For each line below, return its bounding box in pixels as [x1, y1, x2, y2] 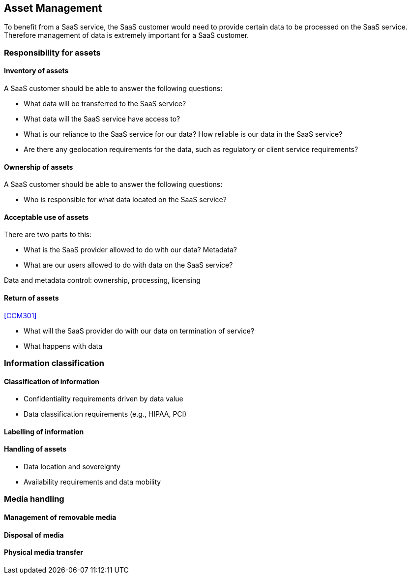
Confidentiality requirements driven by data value [24, 395, 183, 403]
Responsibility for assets [4, 47, 101, 58]
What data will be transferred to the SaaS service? [24, 99, 186, 108]
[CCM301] [4, 311, 37, 320]
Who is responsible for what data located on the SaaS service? [24, 195, 227, 204]
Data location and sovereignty [24, 462, 120, 471]
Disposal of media [4, 530, 64, 539]
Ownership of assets [4, 162, 73, 171]
